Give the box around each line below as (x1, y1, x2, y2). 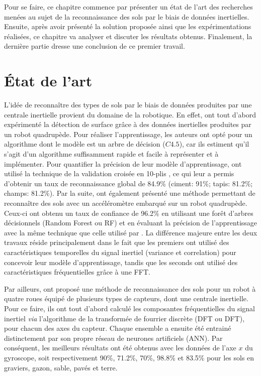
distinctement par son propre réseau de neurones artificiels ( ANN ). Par (4, 332, 223, 343)
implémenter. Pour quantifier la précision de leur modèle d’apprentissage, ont (4, 158, 242, 169)
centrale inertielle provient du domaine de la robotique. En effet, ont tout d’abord (4, 109, 256, 119)
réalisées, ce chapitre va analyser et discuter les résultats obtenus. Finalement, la (4, 31, 252, 41)
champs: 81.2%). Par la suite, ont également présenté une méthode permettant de (4, 188, 255, 198)
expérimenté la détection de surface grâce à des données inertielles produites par (4, 119, 251, 130)
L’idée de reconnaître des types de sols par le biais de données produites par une (4, 99, 252, 110)
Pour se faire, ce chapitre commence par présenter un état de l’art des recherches (4, 2, 253, 12)
